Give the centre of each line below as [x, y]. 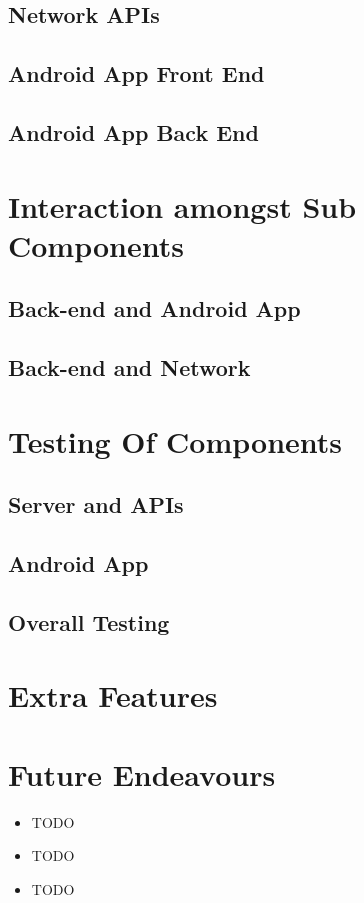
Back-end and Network [129, 367]
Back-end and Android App [154, 308]
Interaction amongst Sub [182, 205]
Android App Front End [136, 73]
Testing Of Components [175, 440]
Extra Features [113, 695]
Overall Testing [89, 621]
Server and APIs [96, 504]
